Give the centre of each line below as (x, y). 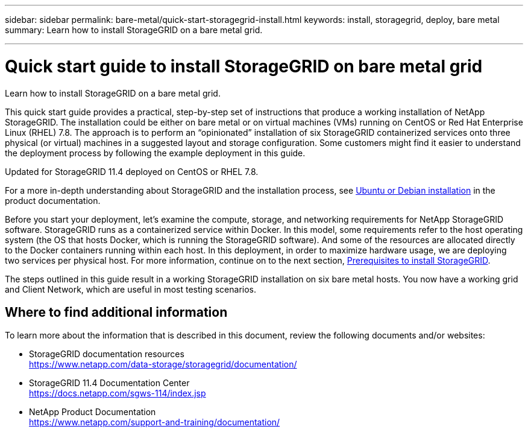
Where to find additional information (116, 312)
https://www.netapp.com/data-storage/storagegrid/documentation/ (163, 364)
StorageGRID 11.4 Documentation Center (109, 383)
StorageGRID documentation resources (107, 354)
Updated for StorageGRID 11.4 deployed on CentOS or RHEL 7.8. (132, 171)
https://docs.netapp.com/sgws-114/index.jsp (118, 393)
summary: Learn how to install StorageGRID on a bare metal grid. (134, 30)
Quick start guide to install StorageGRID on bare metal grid (244, 66)
